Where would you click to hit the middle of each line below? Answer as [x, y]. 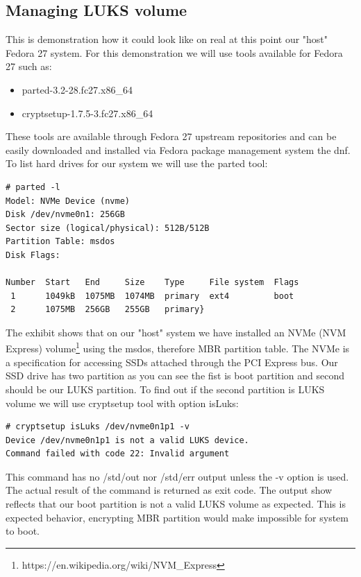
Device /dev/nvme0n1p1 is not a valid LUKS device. [127, 440]
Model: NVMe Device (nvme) [68, 201]
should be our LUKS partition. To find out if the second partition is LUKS [165, 389]
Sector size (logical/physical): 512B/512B [108, 228]
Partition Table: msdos [60, 242]
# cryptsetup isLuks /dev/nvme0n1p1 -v [98, 427]
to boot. [23, 531]
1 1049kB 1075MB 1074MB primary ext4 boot [152, 296]
